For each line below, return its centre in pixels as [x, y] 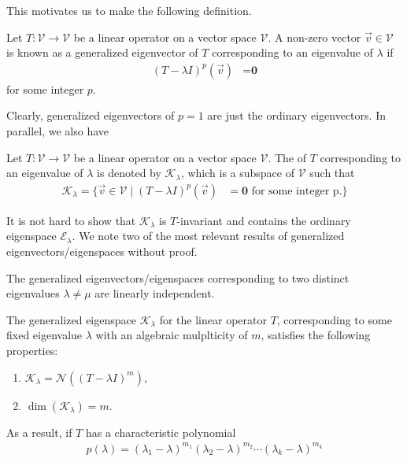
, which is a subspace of [237, 173]
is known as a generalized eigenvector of [102, 52]
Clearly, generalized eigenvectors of [91, 115]
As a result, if [39, 432]
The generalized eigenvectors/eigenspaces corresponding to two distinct [178, 277]
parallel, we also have [57, 131]
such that [332, 173]
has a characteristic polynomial [161, 432]
